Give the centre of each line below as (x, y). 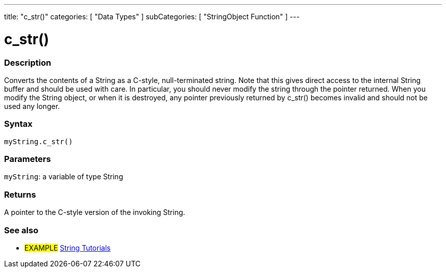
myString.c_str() (38, 141)
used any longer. (32, 106)
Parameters (27, 159)
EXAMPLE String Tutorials (68, 248)
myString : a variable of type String (64, 177)
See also (21, 230)
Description (28, 62)
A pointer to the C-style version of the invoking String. (95, 212)
